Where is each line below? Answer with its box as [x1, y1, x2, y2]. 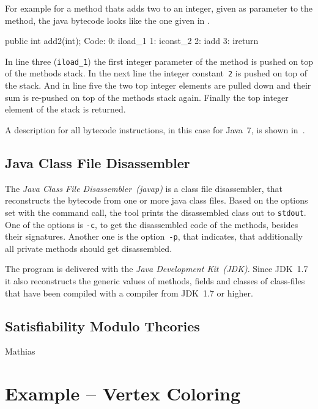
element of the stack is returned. [5, 103, 126, 116]
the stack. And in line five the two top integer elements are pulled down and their [5, 79, 311, 92]
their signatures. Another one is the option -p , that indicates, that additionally [5, 230, 303, 243]
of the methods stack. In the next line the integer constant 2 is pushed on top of [5, 67, 308, 79]
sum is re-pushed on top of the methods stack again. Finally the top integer [5, 90, 289, 103]
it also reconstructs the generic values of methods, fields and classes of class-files [5, 275, 305, 287]
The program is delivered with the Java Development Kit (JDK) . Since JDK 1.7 [5, 262, 308, 275]
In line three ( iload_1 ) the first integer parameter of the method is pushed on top [5, 54, 314, 67]
